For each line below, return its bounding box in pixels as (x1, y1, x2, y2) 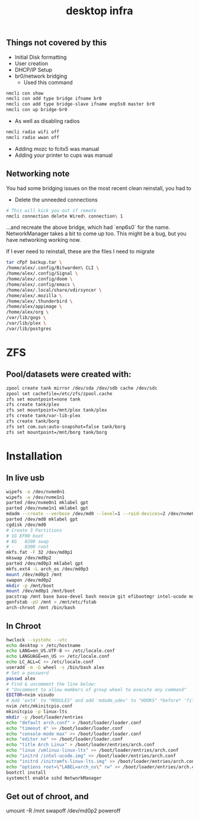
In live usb (6, 473, 45, 483)
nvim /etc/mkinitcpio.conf (6, 703, 73, 709)
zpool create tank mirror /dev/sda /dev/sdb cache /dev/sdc (6, 385, 158, 391)
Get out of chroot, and (6, 791, 89, 802)
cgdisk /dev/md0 (6, 522, 46, 528)
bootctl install (6, 769, 46, 775)
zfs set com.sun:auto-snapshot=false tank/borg (6, 424, 126, 430)
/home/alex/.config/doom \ (6, 276, 73, 282)
